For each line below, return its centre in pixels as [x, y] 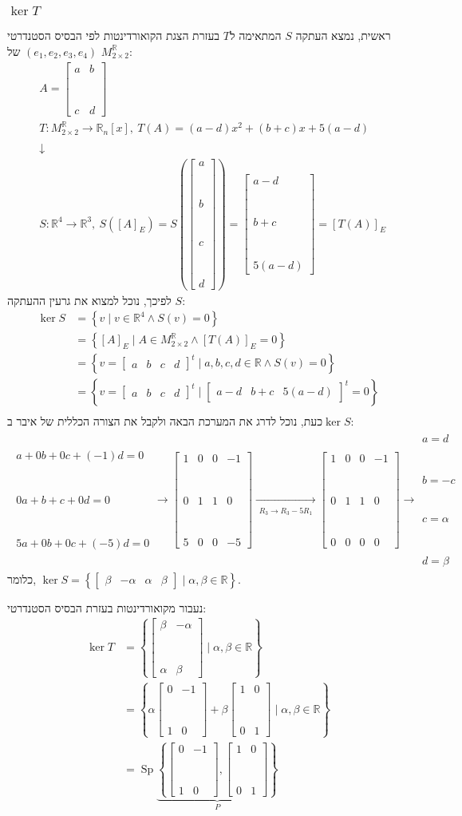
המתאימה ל [255, 36]
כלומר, [22, 578]
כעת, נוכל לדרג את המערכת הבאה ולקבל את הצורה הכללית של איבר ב [165, 421]
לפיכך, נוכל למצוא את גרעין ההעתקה [89, 300]
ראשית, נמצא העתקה [343, 36]
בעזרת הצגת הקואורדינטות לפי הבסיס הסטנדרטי [114, 36]
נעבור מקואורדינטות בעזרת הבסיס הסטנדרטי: [107, 607]
